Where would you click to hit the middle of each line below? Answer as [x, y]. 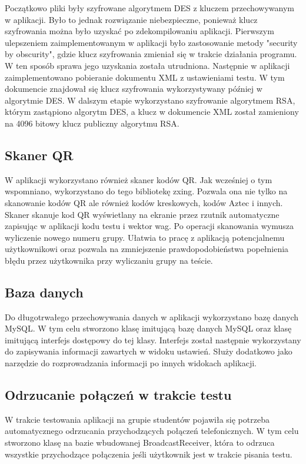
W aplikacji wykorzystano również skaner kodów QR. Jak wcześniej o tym [139, 179]
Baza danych [44, 292]
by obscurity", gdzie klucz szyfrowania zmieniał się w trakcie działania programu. [151, 54]
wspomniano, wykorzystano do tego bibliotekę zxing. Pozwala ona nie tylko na [146, 191]
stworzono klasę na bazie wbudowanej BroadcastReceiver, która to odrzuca [140, 443]
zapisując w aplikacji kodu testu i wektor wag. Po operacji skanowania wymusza [149, 226]
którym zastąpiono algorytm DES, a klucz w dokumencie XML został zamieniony [152, 112]
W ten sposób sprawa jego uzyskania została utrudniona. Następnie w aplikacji [147, 65]
